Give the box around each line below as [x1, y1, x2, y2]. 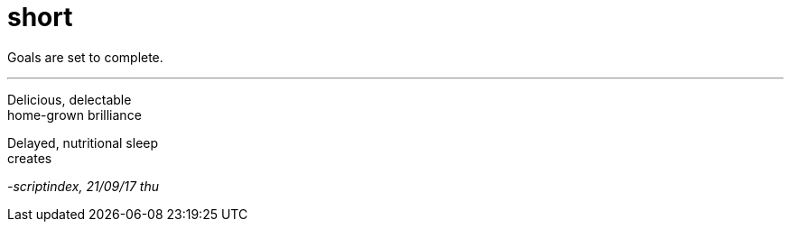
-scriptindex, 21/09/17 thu [7, 178, 159, 194]
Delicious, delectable [7, 91, 132, 107]
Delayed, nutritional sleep [7, 134, 159, 151]
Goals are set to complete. [7, 49, 163, 65]
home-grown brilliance [7, 106, 142, 123]
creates [7, 150, 52, 166]
